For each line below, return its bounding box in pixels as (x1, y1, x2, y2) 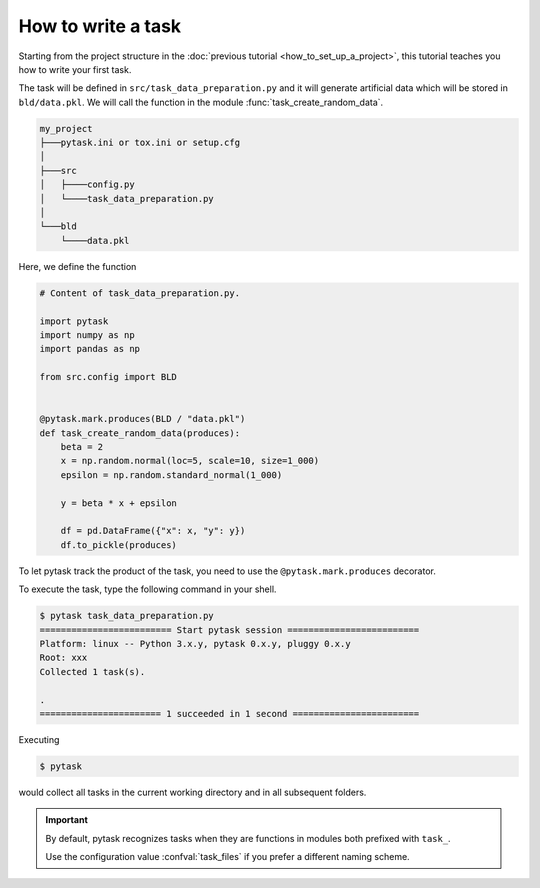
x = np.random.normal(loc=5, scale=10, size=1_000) (60, 455, 320, 467)
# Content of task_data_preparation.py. (39, 287, 240, 299)
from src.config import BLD (39, 371, 177, 383)
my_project (39, 123, 93, 134)
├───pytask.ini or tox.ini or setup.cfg (39, 137, 240, 149)
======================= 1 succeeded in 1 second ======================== (39, 708, 420, 719)
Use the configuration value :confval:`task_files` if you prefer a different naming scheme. (45, 851, 410, 863)
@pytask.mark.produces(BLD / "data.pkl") (39, 413, 246, 425)
